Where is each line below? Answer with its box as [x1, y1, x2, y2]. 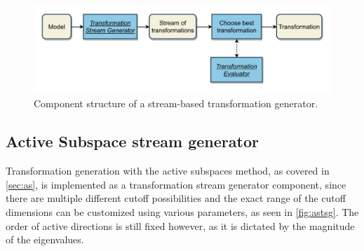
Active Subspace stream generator [6, 130, 259, 152]
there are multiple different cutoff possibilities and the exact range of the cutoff [6, 191, 346, 205]
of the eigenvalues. [6, 232, 84, 247]
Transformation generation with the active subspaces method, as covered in [6, 163, 330, 178]
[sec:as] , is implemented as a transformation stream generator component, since [6, 177, 346, 191]
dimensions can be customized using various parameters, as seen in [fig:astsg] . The [6, 205, 359, 219]
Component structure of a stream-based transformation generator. [34, 96, 318, 111]
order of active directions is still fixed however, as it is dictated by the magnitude [6, 218, 355, 233]
